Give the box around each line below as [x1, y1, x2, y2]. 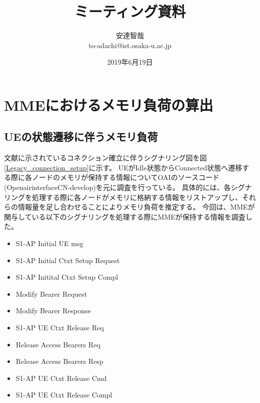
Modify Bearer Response [15, 305, 91, 316]
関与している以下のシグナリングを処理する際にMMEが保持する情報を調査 [4, 211, 245, 222]
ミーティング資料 [74, 1, 186, 22]
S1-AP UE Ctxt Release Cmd [15, 372, 107, 383]
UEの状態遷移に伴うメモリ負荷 [4, 129, 158, 144]
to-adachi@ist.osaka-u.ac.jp [88, 40, 171, 50]
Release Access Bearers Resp [15, 356, 103, 366]
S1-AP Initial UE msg [15, 238, 83, 249]
